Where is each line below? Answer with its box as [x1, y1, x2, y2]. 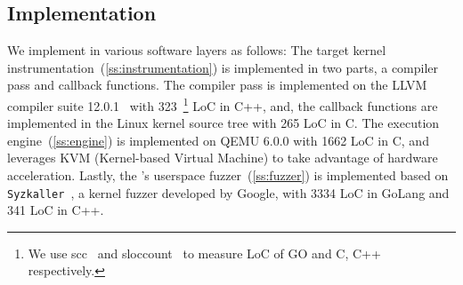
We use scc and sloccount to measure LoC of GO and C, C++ [28, 243, 381, 262]
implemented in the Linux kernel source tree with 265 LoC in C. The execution [7, 114, 440, 132]
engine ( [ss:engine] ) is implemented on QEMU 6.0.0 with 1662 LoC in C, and [7, 131, 429, 149]
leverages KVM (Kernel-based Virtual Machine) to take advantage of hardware [7, 148, 438, 167]
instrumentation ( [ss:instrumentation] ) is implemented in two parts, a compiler [7, 58, 439, 76]
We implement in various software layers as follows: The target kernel [7, 41, 386, 59]
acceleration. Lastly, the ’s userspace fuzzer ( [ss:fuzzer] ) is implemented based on [7, 166, 449, 185]
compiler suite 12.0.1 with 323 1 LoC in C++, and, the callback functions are [7, 93, 438, 115]
